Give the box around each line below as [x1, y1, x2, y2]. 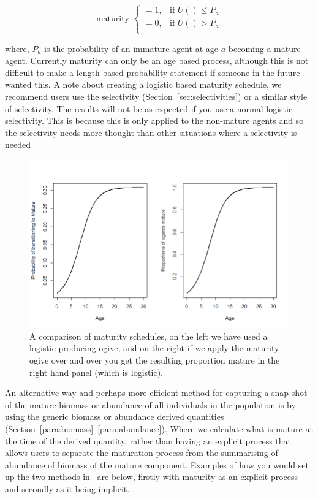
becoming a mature [228, 42, 301, 55]
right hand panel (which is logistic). [29, 365, 163, 378]
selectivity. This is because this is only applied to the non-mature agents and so [5, 114, 304, 127]
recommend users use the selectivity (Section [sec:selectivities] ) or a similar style [5, 90, 308, 102]
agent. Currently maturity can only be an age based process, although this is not [5, 54, 309, 67]
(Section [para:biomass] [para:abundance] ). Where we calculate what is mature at [5, 422, 313, 435]
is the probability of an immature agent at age [44, 42, 219, 55]
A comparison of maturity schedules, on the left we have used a [29, 329, 268, 342]
